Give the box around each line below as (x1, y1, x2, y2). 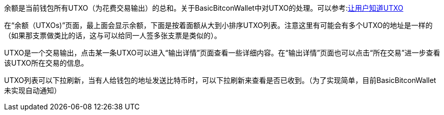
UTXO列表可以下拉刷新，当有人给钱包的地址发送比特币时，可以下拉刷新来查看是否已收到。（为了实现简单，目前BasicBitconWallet (4, 76, 436, 84)
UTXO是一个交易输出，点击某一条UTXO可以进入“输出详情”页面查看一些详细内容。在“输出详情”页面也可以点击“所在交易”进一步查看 (4, 48, 440, 57)
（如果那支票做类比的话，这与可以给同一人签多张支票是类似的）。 (4, 31, 221, 40)
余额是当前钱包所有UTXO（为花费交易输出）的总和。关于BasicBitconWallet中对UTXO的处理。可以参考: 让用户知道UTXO (4, 4, 403, 12)
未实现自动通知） (4, 86, 61, 95)
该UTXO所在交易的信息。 (4, 59, 88, 67)
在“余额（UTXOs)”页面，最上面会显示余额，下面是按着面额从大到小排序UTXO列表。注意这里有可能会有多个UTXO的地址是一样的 (4, 21, 433, 30)
